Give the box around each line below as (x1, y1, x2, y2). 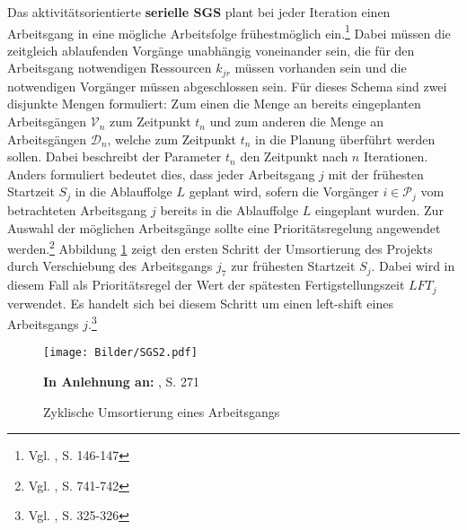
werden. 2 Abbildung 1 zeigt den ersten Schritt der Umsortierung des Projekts (7, 237, 433, 257)
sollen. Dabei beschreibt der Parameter (7, 147, 222, 166)
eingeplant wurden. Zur (315, 200, 444, 219)
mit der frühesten (328, 164, 424, 183)
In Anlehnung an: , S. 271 (43, 372, 199, 391)
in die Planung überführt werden (255, 129, 436, 148)
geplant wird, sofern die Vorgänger (189, 182, 379, 201)
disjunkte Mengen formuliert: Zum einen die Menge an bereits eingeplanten (7, 94, 421, 113)
